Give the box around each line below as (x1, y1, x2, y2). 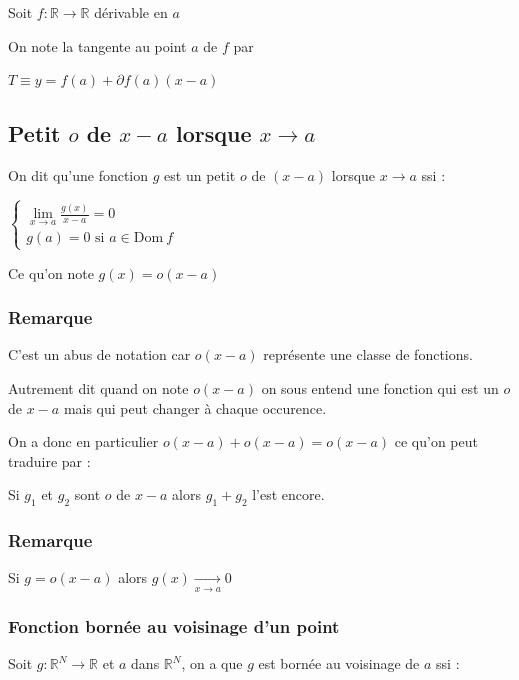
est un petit (164, 164, 236, 185)
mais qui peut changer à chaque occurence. (63, 397, 327, 418)
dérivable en (94, 2, 168, 22)
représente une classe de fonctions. (263, 344, 473, 365)
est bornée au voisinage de (258, 653, 420, 674)
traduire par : (8, 450, 91, 471)
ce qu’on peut (394, 431, 478, 452)
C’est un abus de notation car (8, 344, 191, 365)
